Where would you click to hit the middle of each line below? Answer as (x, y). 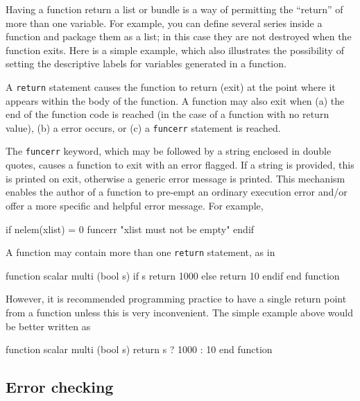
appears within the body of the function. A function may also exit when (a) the (175, 100)
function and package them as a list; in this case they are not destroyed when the (179, 36)
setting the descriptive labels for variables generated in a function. (146, 63)
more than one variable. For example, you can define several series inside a (164, 23)
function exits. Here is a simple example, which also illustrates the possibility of (175, 50)
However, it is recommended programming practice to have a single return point (176, 299)
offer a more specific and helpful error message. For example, (135, 205)
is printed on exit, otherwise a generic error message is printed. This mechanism (175, 178)
